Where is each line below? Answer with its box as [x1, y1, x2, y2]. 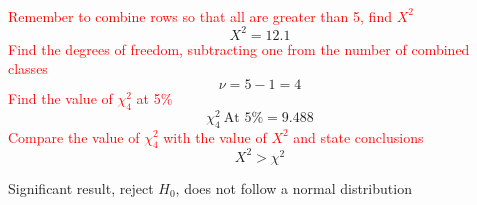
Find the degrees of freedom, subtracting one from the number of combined [8, 38, 470, 59]
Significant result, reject [8, 177, 154, 198]
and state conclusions [293, 126, 424, 147]
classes [8, 58, 48, 79]
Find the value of [8, 87, 113, 108]
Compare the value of [8, 126, 140, 147]
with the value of [163, 126, 267, 147]
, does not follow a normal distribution [175, 177, 412, 198]
